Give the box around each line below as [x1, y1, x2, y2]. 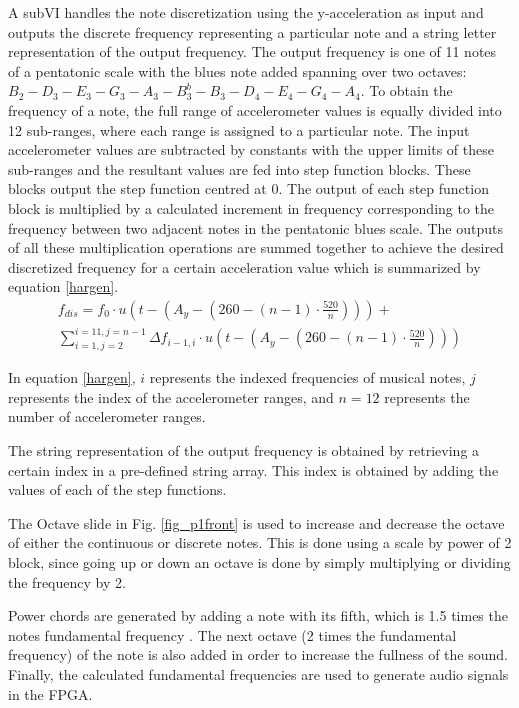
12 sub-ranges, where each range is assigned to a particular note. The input [8, 119, 470, 140]
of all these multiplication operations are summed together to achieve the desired [8, 237, 504, 258]
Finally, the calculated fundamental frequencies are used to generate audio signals [8, 663, 509, 684]
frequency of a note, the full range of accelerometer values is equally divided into [8, 99, 502, 120]
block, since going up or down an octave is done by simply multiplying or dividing [8, 552, 511, 573]
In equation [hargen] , [8, 367, 136, 388]
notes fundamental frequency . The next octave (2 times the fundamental [8, 624, 457, 645]
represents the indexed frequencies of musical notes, [149, 367, 466, 388]
